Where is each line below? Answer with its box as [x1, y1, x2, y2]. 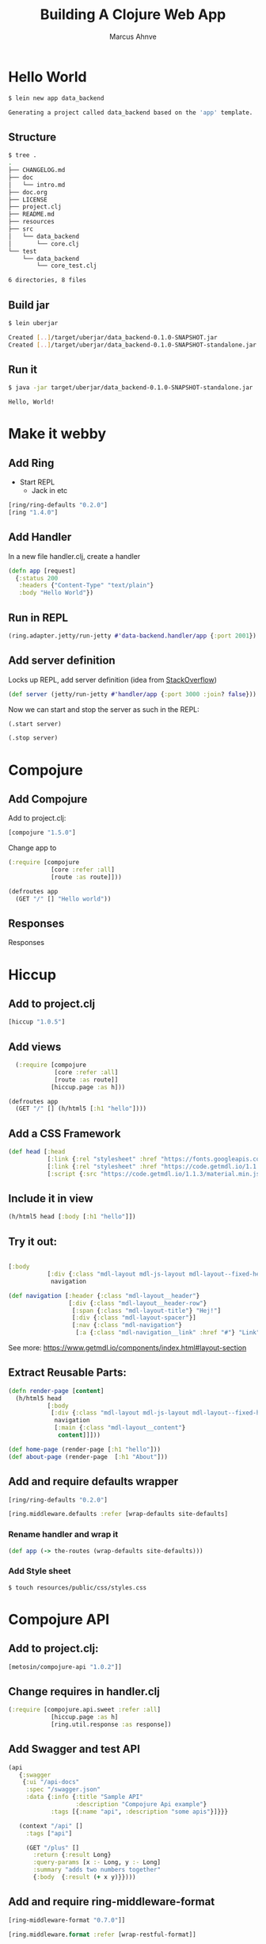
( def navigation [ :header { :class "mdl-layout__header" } [8, 1292, 200, 1299]
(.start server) [8, 720, 62, 728]
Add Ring [8, 456, 55, 469]
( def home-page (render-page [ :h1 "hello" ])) [8, 1445, 161, 1453]
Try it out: [8, 1234, 58, 1248]
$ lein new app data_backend [8, 94, 104, 102]
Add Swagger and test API [8, 1743, 141, 1756]
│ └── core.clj [8, 239, 80, 247]
